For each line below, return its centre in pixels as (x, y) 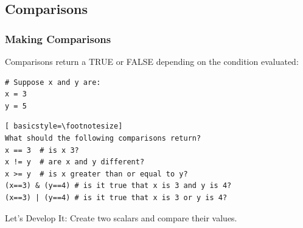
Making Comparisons (58, 39)
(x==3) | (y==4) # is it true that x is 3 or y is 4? (116, 197)
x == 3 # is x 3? (42, 150)
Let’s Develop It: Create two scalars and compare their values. (121, 217)
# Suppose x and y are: (53, 82)
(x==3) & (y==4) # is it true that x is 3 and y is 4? (118, 186)
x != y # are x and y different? (75, 162)
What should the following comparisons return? (103, 138)
